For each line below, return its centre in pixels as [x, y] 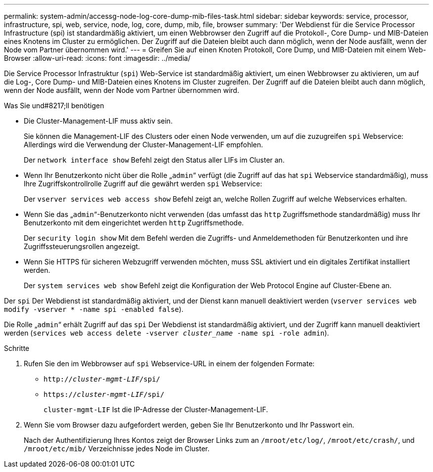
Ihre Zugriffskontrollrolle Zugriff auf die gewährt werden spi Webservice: [143, 184]
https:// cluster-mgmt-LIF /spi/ [104, 394]
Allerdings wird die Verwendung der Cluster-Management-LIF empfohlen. [144, 145]
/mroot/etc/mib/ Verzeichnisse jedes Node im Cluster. [117, 449]
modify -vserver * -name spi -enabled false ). [94, 309]
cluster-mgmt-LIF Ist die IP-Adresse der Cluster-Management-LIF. [156, 409]
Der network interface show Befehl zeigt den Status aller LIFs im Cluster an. [154, 160]
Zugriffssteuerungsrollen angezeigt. [82, 246]
